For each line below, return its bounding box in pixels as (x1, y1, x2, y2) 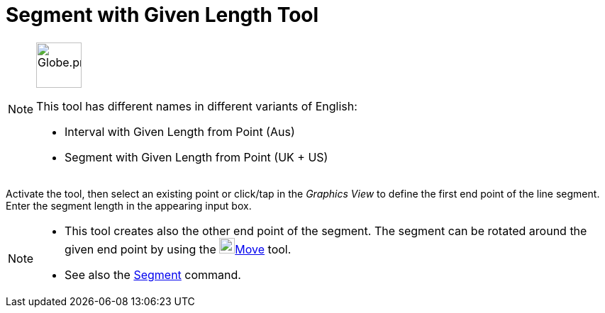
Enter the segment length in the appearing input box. (6, 199, 252, 212)
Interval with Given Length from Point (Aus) (65, 124, 295, 139)
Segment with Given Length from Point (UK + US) (65, 149, 328, 164)
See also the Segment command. (65, 267, 241, 282)
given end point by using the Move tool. (65, 241, 292, 256)
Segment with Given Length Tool (6, 3, 319, 27)
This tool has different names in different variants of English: (36, 98, 357, 113)
